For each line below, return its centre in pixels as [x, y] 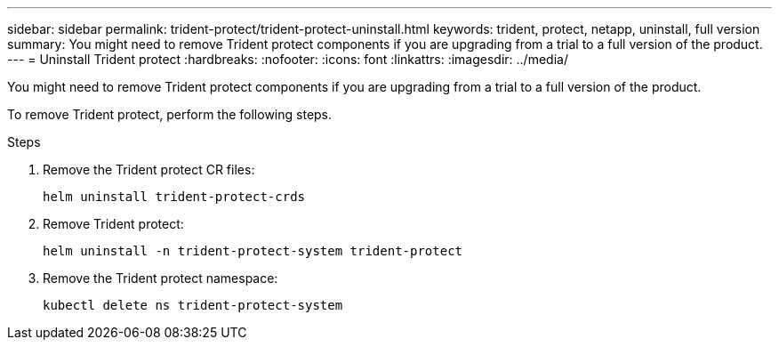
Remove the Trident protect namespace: [161, 278]
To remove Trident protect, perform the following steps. [170, 114]
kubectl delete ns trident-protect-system [193, 305]
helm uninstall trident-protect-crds [174, 197]
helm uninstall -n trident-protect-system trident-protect [253, 251]
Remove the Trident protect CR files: [149, 169]
